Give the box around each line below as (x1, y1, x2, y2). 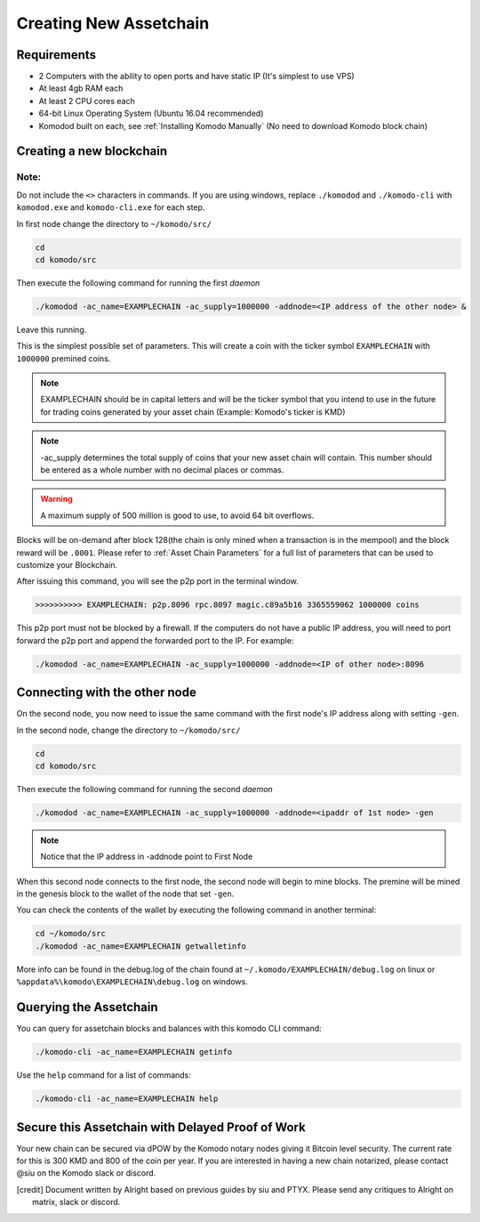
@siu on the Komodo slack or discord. (16, 1168, 156, 1178)
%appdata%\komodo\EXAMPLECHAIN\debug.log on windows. (16, 976, 248, 987)
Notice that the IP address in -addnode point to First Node (40, 851, 253, 862)
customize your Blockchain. (16, 559, 118, 570)
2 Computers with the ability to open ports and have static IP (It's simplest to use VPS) (38, 71, 355, 82)
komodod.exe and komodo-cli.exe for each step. (16, 202, 205, 213)
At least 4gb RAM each (38, 83, 124, 93)
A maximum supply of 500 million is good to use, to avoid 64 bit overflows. (40, 510, 315, 521)
